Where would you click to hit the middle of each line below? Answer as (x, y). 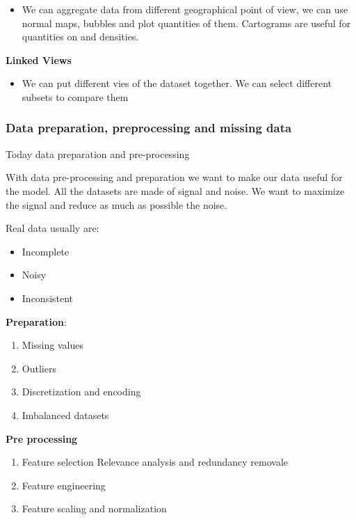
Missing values (52, 345)
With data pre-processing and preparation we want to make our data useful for (174, 177)
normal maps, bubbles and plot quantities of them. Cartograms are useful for (186, 23)
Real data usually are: (52, 228)
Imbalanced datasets (65, 415)
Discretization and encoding (81, 392)
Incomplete (46, 251)
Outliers (39, 368)
